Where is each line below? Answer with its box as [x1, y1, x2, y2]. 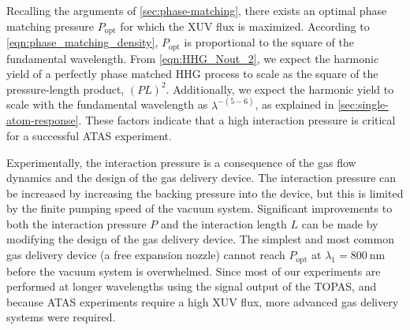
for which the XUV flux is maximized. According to [120, 17, 370, 34]
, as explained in [255, 96, 334, 113]
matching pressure [6, 17, 95, 34]
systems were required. [6, 309, 116, 325]
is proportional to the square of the [184, 34, 354, 50]
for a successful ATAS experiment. [6, 127, 172, 143]
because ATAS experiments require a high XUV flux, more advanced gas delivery [6, 293, 399, 310]
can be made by [301, 215, 378, 232]
